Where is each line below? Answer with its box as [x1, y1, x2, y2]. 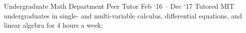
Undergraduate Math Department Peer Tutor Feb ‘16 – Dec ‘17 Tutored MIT [4, 1, 234, 11]
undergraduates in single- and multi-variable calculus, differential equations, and [4, 10, 242, 20]
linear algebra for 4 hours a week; [4, 20, 103, 30]
